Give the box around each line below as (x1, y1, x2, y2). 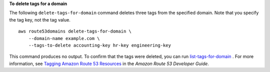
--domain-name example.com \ (28, 35, 100, 41)
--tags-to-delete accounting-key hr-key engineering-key (28, 42, 171, 48)
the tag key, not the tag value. (9, 16, 71, 22)
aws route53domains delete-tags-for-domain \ (18, 28, 132, 34)
